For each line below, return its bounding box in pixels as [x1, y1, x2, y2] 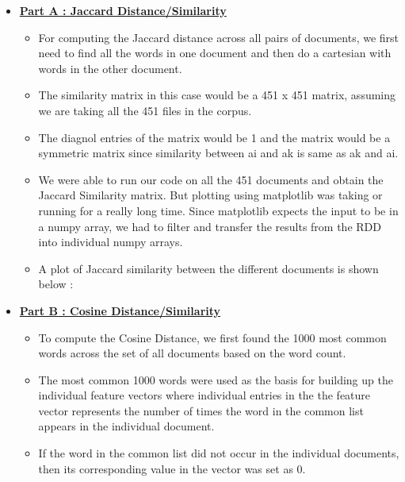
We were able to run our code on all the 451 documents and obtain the [38, 171, 384, 187]
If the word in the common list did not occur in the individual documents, [38, 445, 399, 461]
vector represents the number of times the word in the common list [38, 402, 364, 418]
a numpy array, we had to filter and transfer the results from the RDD [38, 218, 381, 234]
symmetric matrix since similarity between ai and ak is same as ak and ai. [38, 145, 399, 161]
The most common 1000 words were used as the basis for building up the [38, 371, 393, 388]
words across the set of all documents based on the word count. [38, 345, 346, 361]
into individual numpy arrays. [38, 233, 183, 250]
